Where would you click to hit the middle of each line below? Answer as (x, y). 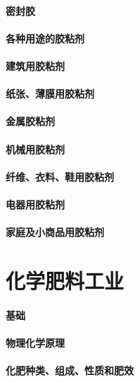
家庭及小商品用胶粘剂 (55, 232)
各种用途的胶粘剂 (45, 38)
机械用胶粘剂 (35, 149)
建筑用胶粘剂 (35, 65)
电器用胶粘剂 (35, 204)
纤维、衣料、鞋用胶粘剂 (60, 176)
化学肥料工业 (65, 280)
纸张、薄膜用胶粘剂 (50, 94)
